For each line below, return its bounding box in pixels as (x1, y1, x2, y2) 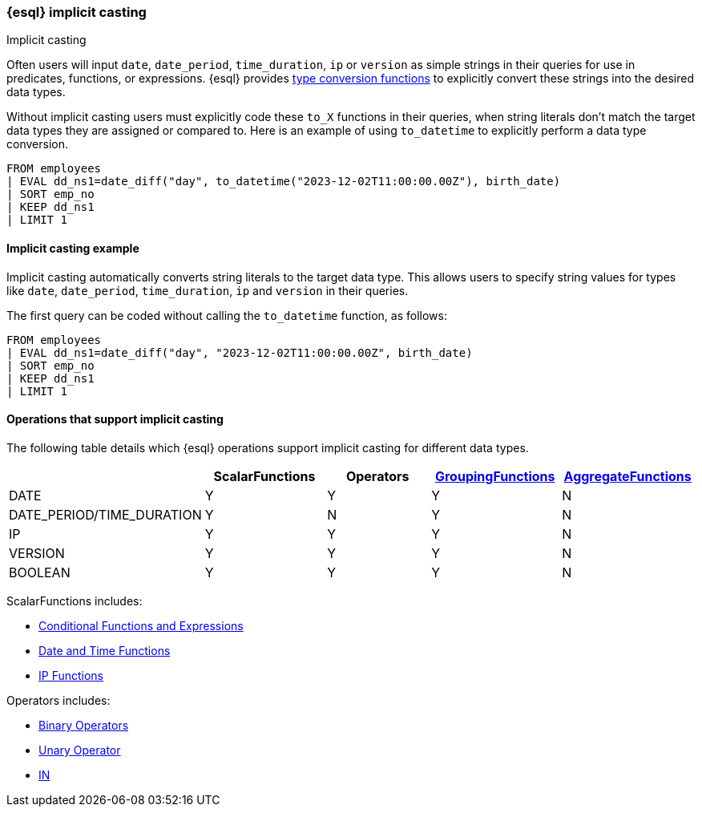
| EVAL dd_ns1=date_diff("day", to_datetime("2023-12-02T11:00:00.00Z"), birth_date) (6, 175, 561, 188)
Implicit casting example (6, 241, 139, 255)
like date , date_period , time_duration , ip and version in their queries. (6, 283, 409, 297)
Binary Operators (38, 718, 129, 732)
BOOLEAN (9, 564, 71, 580)
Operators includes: (6, 693, 111, 707)
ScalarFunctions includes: (6, 593, 143, 608)
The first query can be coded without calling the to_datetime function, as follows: (6, 308, 447, 322)
